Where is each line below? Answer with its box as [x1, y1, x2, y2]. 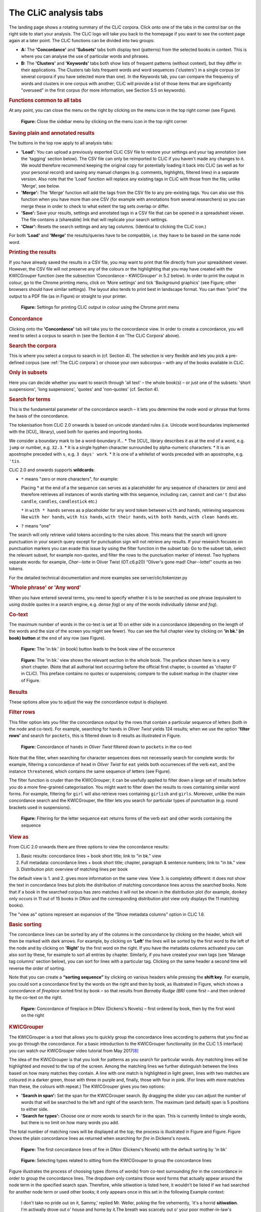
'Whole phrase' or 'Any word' [9, 584, 81, 591]
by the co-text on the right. [9, 994, 63, 1001]
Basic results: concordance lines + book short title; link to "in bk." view [21, 853, 161, 859]
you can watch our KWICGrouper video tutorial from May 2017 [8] [9, 1048, 139, 1053]
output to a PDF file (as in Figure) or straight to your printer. [9, 293, 127, 299]
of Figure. [21, 677, 41, 683]
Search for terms [9, 396, 51, 402]
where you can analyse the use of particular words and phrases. [21, 53, 149, 59]
